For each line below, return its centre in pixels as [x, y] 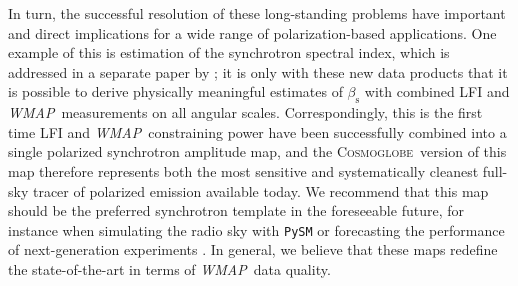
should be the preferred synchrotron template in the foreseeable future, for [236, 210]
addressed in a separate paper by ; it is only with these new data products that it [258, 71]
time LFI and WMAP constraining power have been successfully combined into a [257, 131]
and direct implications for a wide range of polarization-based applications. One [252, 32]
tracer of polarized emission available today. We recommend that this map [260, 190]
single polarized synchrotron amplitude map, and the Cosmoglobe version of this [257, 151]
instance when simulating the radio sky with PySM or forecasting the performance [256, 229]
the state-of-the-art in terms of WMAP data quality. [169, 268]
